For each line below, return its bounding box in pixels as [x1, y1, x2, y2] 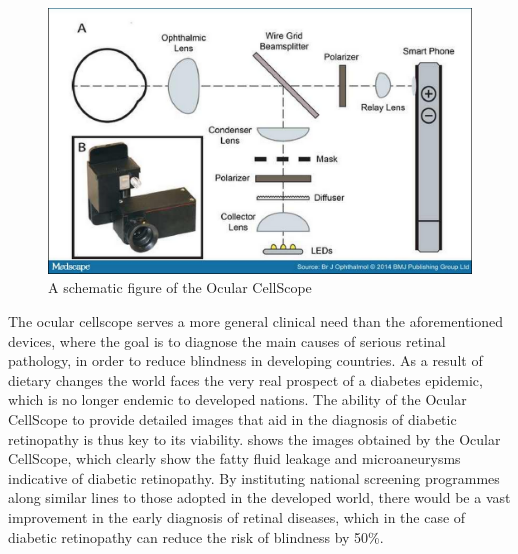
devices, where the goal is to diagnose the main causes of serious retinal [8, 330, 446, 351]
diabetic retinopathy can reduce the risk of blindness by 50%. [8, 526, 384, 547]
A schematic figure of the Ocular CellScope [48, 277, 312, 298]
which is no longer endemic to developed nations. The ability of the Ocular [8, 389, 467, 410]
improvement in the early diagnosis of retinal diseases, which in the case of [8, 506, 466, 527]
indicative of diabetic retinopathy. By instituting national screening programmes [8, 467, 500, 488]
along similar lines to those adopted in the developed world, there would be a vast [8, 487, 511, 508]
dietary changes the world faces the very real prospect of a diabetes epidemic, [8, 369, 483, 390]
